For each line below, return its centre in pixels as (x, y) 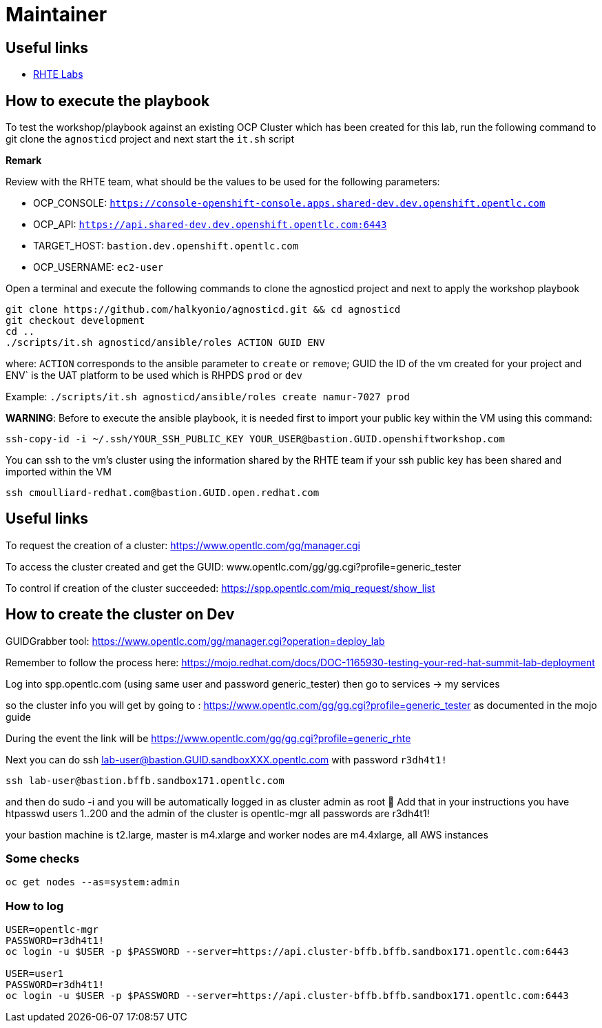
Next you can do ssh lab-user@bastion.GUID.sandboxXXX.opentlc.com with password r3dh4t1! (226, 759)
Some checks (43, 859)
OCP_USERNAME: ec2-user (98, 267)
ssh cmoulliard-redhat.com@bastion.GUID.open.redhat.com (163, 493)
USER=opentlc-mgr (52, 930)
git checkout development (75, 321)
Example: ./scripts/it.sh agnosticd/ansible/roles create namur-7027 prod (208, 397)
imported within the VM (59, 472)
